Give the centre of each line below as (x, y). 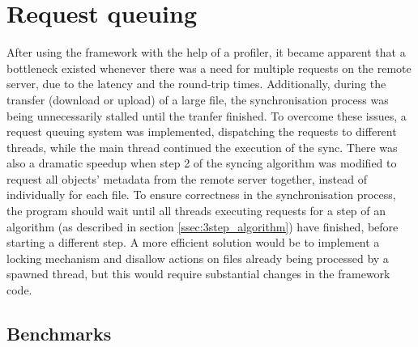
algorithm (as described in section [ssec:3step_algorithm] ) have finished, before (203, 226)
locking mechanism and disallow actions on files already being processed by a (198, 258)
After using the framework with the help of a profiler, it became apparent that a (206, 52)
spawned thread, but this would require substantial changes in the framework (198, 274)
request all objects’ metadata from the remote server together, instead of (187, 178)
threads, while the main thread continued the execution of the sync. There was (202, 147)
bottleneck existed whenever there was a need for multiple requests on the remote (209, 68)
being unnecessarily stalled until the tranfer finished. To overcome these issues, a (207, 115)
